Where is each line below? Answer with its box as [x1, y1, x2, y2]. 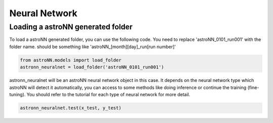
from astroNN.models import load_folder [20, 57, 121, 63]
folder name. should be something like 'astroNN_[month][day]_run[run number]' [9, 44, 176, 50]
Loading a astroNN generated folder [9, 22, 133, 31]
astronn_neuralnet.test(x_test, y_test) [20, 105, 121, 111]
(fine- [247, 84, 259, 91]
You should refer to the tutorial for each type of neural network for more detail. [26, 91, 191, 97]
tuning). [9, 91, 26, 97]
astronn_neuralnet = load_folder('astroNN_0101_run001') [20, 64, 164, 70]
